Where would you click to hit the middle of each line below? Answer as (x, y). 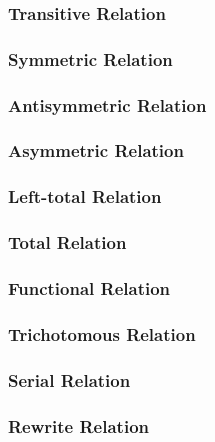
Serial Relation (69, 379)
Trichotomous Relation (102, 333)
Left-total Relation (85, 196)
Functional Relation (89, 287)
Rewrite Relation (79, 425)
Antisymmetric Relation (107, 104)
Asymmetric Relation (96, 150)
